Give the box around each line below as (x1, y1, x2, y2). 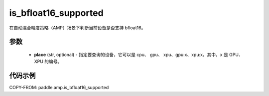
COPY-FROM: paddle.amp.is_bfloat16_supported (9, 85, 109, 91)
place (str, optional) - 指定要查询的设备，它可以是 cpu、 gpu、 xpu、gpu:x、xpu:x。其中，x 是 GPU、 (34, 51, 244, 57)
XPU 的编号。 (34, 58, 62, 64)
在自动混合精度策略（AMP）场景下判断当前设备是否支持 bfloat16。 (9, 25, 146, 31)
